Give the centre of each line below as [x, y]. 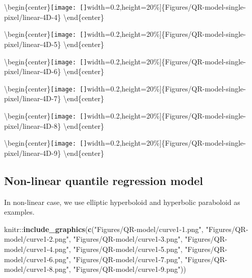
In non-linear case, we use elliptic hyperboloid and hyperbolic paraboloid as [122, 202]
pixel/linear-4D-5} [33, 44]
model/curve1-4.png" [37, 249]
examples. [19, 212]
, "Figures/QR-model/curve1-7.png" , [126, 259]
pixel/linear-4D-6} [33, 71]
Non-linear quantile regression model [104, 180]
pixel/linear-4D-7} [33, 98]
